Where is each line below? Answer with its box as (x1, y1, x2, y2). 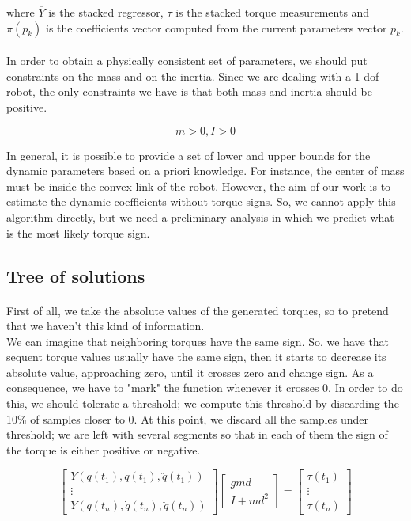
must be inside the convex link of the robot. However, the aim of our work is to (6, 177, 391, 194)
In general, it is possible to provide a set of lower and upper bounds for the (6, 146, 371, 163)
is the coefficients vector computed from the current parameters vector (46, 19, 387, 36)
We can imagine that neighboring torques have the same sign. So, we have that (6, 333, 390, 349)
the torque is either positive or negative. (6, 441, 201, 458)
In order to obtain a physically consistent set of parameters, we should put (6, 52, 368, 69)
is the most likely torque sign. (6, 224, 150, 241)
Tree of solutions (6, 263, 145, 287)
